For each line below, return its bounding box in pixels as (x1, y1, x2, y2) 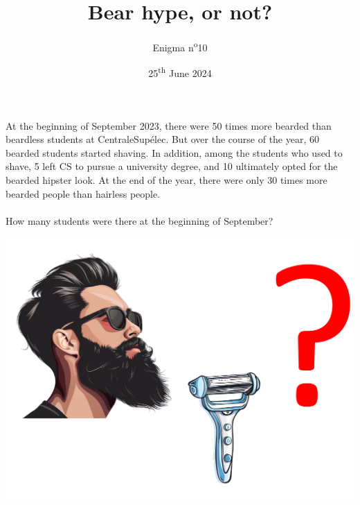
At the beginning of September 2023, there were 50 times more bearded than (6, 118, 332, 132)
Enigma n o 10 (152, 38, 208, 54)
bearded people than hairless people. (6, 186, 161, 200)
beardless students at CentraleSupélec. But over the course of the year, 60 (6, 132, 320, 146)
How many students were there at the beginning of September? (6, 213, 273, 228)
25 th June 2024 (148, 64, 212, 80)
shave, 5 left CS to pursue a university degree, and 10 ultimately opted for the (6, 159, 338, 173)
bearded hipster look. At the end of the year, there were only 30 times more (6, 173, 327, 187)
